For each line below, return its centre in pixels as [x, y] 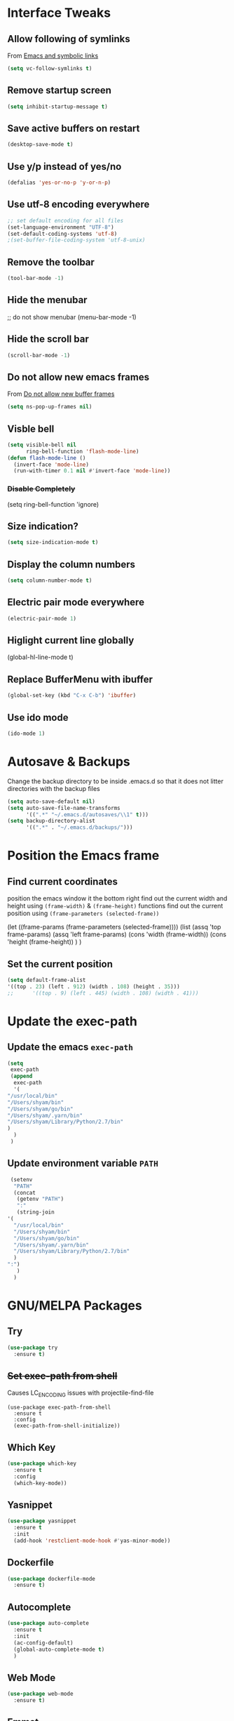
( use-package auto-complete [48, 1623]
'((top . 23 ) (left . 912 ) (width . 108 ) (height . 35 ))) [94, 986]
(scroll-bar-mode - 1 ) [39, 355]
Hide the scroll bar [48, 339]
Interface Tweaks [59, 13]
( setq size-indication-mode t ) [53, 543]
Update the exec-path [73, 1021]
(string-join [35, 1212]
